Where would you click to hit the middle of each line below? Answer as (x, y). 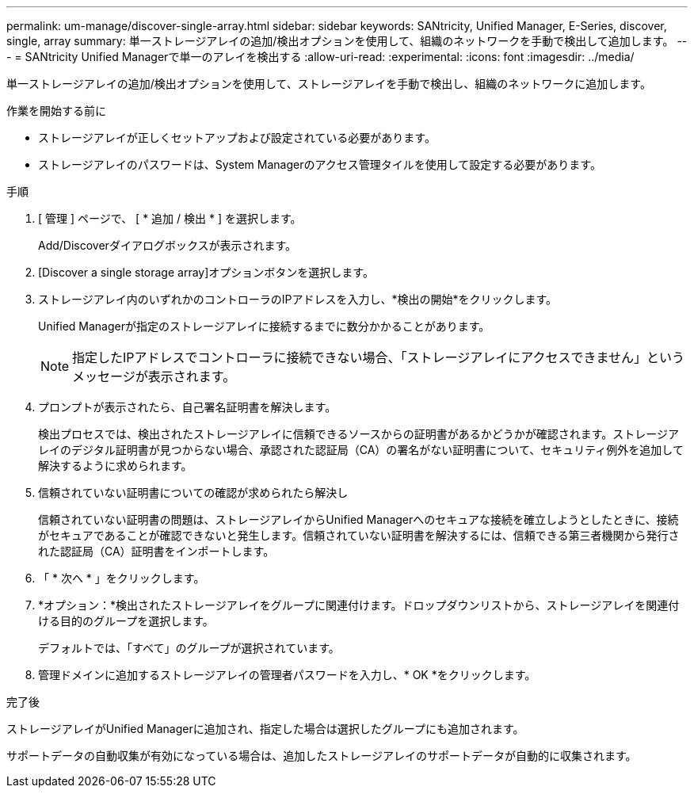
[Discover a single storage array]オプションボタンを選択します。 (206, 272)
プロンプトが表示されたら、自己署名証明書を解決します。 (187, 407)
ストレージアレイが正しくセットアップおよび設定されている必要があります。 (237, 137)
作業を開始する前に (56, 111)
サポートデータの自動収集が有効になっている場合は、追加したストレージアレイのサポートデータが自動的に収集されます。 (322, 756)
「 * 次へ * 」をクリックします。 (122, 578)
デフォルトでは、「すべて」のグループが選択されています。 (189, 648)
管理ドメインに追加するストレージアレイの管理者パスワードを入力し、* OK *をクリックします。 (287, 675)
